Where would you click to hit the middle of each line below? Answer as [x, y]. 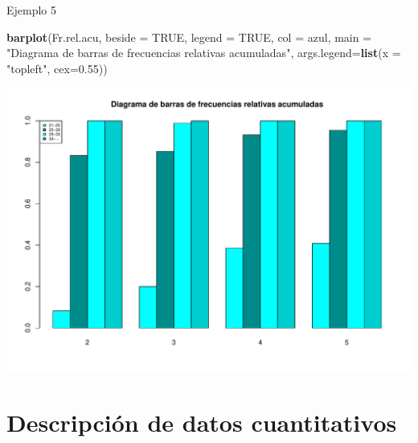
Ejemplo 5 [32, 10]
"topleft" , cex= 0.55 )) [57, 68]
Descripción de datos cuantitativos [202, 422]
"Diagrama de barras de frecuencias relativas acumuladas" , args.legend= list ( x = [204, 53]
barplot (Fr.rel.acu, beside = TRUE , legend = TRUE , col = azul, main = [189, 37]
